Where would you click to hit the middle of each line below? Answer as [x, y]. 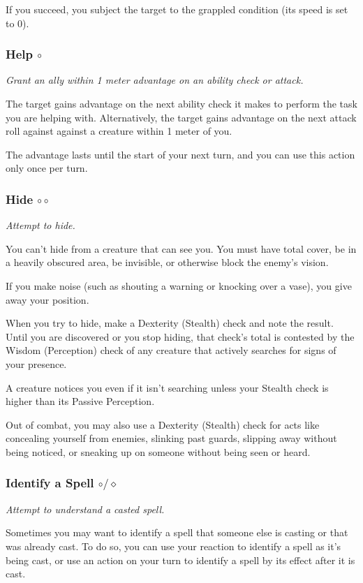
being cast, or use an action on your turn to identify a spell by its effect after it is [180, 560]
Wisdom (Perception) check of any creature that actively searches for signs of [171, 350]
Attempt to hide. [40, 225]
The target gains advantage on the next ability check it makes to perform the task [181, 103]
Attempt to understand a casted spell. [85, 509]
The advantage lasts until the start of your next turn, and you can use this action [180, 154]
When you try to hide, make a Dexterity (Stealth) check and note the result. [170, 323]
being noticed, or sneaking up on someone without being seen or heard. [158, 451]
